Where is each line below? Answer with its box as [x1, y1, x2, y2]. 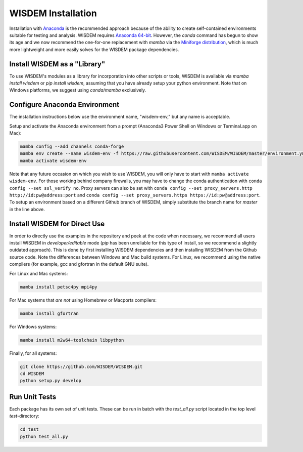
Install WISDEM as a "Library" [9, 60, 106, 68]
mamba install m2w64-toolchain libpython [20, 337, 124, 343]
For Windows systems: [9, 323, 57, 330]
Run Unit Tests [9, 392, 57, 401]
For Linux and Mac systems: [9, 270, 68, 276]
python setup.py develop [20, 378, 82, 384]
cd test [20, 427, 39, 432]
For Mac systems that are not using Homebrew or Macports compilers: [9, 297, 157, 303]
